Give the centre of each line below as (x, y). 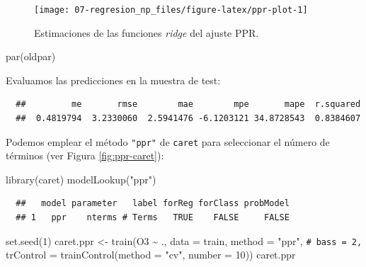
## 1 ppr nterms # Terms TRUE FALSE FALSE (153, 218)
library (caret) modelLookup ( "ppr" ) (81, 179)
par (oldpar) (31, 56)
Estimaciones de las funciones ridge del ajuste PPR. (147, 32)
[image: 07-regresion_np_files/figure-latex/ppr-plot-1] (171, 10)
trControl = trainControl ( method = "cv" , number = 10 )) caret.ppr (151, 255)
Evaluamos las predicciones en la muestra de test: (113, 80)
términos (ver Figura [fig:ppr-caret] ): (85, 155)
